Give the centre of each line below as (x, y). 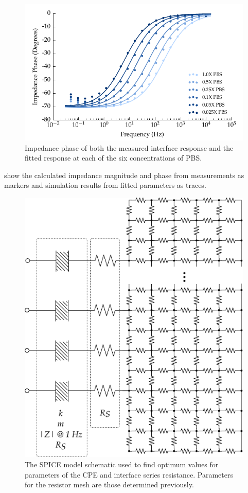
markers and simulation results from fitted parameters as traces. (105, 185)
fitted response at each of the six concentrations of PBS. (113, 158)
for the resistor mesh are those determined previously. (109, 485)
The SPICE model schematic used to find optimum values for (122, 464)
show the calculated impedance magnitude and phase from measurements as (124, 175)
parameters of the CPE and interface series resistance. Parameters (129, 474)
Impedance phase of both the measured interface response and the (129, 147)
